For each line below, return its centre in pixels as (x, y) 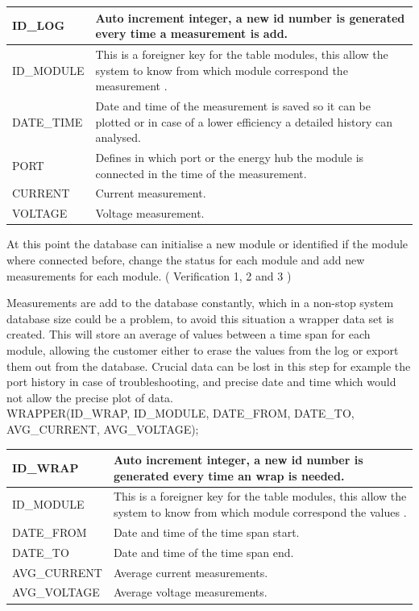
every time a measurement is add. (192, 33)
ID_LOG (39, 25)
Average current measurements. (191, 572)
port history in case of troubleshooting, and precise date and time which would (201, 382)
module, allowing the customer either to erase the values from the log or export (203, 349)
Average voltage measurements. (190, 592)
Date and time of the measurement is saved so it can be (233, 105)
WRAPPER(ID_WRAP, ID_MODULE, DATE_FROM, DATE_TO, (180, 413)
